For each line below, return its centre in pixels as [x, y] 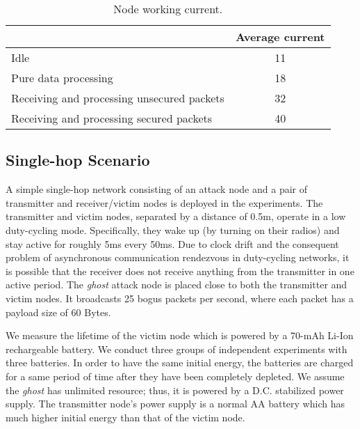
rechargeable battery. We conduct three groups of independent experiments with [177, 349]
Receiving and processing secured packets [112, 118]
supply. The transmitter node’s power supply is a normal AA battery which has [175, 404]
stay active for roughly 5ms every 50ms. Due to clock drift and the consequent [172, 243]
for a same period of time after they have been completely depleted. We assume [175, 376]
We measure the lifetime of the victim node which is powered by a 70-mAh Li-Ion [180, 335]
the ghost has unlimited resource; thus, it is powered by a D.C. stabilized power [175, 390]
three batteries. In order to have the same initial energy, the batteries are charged [180, 362]
